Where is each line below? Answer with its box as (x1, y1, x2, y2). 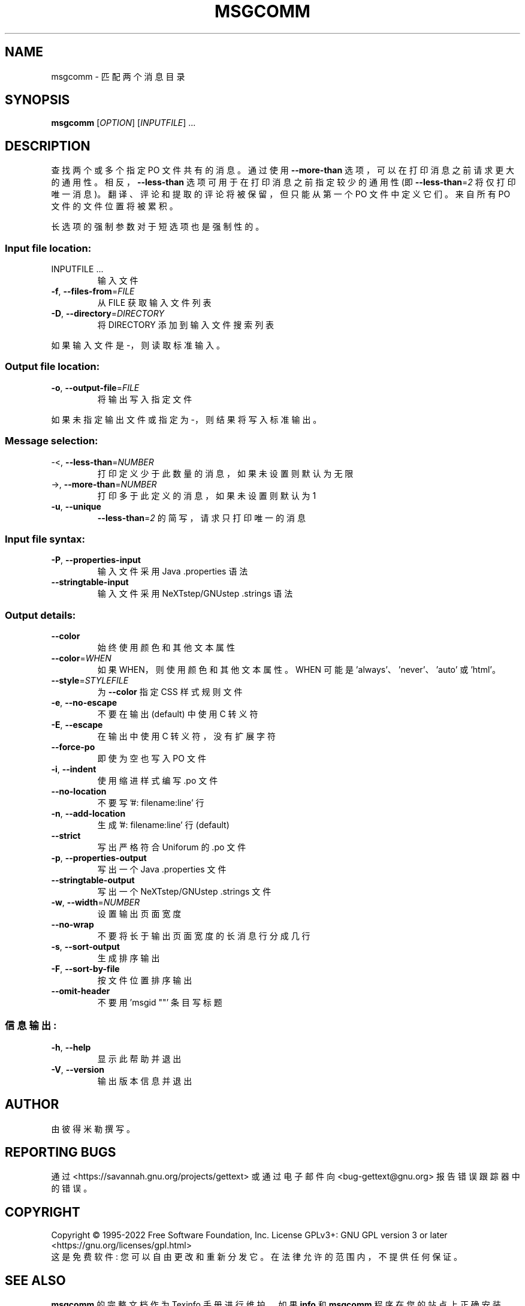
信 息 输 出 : (5, 1019, 57, 1032)
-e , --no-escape (51, 697, 117, 708)
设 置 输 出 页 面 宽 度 (97, 908, 182, 919)
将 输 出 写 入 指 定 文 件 (97, 393, 192, 404)
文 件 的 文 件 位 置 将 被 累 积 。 (51, 201, 178, 212)
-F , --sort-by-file (51, 964, 120, 974)
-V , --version (51, 1064, 104, 1075)
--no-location (51, 786, 107, 797)
